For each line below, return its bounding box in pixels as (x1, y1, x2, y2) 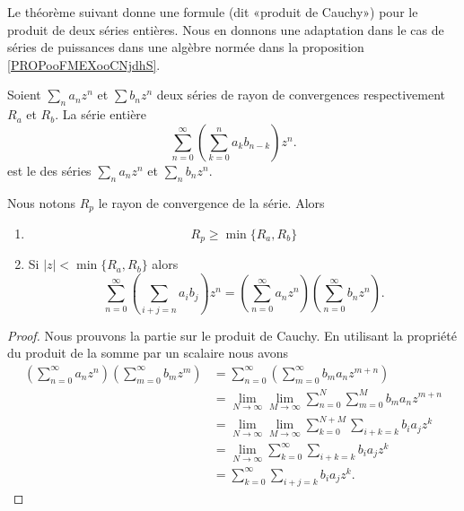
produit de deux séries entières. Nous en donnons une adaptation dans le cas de (7, 20, 444, 39)
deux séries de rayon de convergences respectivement (156, 85, 446, 104)
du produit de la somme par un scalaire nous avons (7, 343, 289, 362)
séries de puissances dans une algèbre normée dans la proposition (7, 38, 364, 56)
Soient (7, 85, 41, 104)
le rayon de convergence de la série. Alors (98, 193, 325, 212)
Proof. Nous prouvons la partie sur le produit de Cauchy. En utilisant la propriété (7, 325, 457, 344)
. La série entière (55, 105, 147, 124)
